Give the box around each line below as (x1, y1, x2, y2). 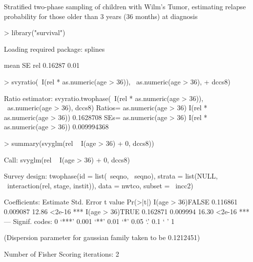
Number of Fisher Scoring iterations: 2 (4, 248, 119, 259)
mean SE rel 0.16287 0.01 (4, 60, 80, 70)
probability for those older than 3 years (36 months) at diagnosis (4, 11, 198, 21)
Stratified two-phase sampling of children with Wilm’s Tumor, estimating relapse (4, 1, 246, 11)
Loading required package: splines (4, 43, 105, 54)
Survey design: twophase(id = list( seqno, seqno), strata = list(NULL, (4, 171, 218, 181)
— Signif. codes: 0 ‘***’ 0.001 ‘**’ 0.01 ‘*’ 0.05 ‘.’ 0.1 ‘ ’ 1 (4, 216, 175, 226)
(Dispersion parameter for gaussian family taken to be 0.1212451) (4, 232, 200, 242)
